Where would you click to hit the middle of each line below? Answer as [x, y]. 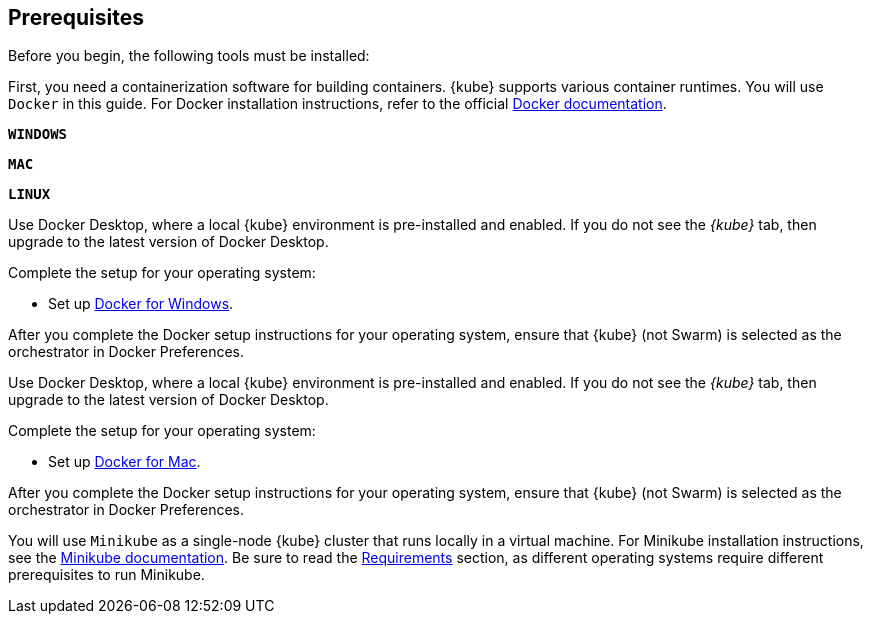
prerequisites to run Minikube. [106, 575]
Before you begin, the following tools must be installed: [189, 56]
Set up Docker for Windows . [141, 304]
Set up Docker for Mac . [124, 462]
